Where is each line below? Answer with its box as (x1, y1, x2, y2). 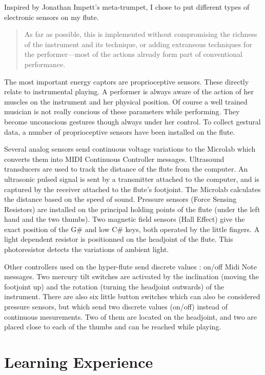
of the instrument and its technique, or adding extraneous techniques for (24, 38, 252, 49)
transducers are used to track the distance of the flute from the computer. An (4, 163, 248, 174)
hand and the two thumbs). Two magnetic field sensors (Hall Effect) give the (4, 214, 245, 224)
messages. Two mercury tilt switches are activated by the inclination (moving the (4, 271, 259, 282)
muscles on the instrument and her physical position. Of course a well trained (4, 96, 248, 107)
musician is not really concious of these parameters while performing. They (4, 106, 240, 117)
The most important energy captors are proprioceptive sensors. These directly (4, 76, 249, 87)
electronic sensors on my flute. (4, 11, 99, 22)
